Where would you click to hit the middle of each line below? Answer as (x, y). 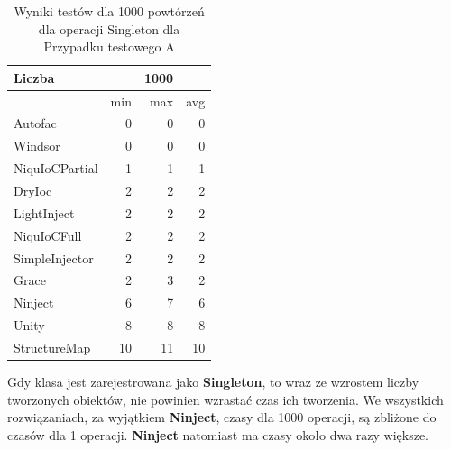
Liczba (34, 77)
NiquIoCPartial (56, 168)
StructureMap (52, 347)
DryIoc (33, 190)
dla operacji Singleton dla (109, 28)
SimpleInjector (54, 257)
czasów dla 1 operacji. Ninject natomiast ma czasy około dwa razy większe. (218, 434)
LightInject (44, 212)
